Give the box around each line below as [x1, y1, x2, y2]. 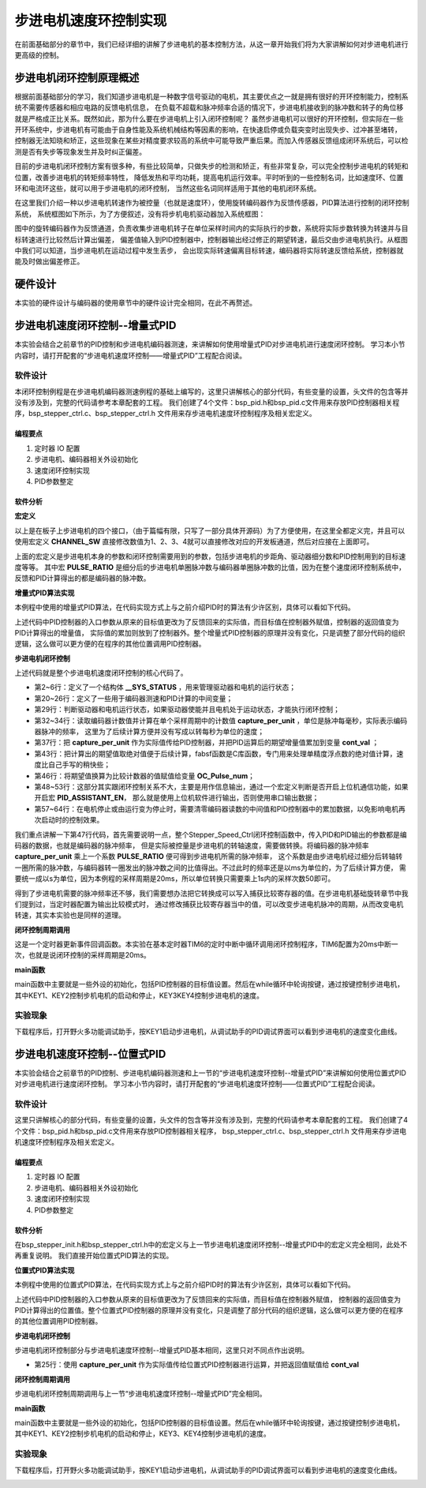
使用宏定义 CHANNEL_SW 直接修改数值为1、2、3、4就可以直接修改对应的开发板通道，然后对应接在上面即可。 [14, 537, 374, 546]
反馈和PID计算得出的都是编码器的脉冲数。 [14, 573, 151, 583]
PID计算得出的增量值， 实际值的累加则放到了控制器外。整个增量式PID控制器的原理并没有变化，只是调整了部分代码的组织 [14, 628, 405, 637]
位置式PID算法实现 [14, 1265, 75, 1275]
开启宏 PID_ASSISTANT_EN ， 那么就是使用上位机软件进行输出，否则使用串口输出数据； [34, 793, 319, 803]
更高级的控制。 [14, 50, 63, 59]
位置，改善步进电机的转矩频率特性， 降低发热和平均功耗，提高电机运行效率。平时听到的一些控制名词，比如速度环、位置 [14, 172, 404, 182]
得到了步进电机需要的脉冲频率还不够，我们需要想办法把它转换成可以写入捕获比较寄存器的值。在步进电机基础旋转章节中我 [14, 888, 409, 898]
